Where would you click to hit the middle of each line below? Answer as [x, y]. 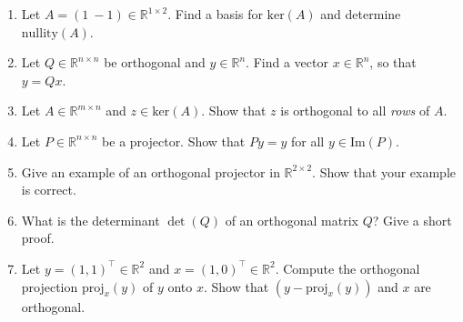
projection [50, 286]
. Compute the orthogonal [347, 268]
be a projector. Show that [174, 141]
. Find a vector [287, 62]
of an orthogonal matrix [292, 220]
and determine [361, 14]
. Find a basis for [215, 14]
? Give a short [412, 220]
